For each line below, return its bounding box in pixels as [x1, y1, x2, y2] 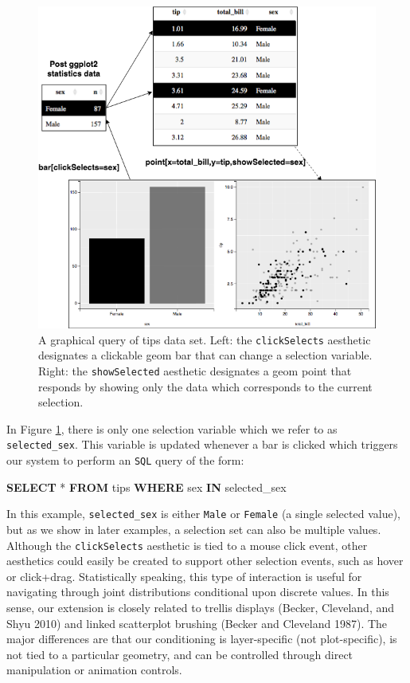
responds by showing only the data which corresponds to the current [38, 378, 373, 394]
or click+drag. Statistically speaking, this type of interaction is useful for [6, 567, 362, 584]
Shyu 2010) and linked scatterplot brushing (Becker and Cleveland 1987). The [6, 614, 388, 631]
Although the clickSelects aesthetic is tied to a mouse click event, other [6, 536, 368, 553]
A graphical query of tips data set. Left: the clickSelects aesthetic [38, 331, 371, 347]
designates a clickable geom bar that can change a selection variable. [38, 347, 373, 363]
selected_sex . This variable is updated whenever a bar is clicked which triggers [6, 436, 398, 453]
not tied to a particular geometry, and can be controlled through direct [6, 646, 353, 662]
